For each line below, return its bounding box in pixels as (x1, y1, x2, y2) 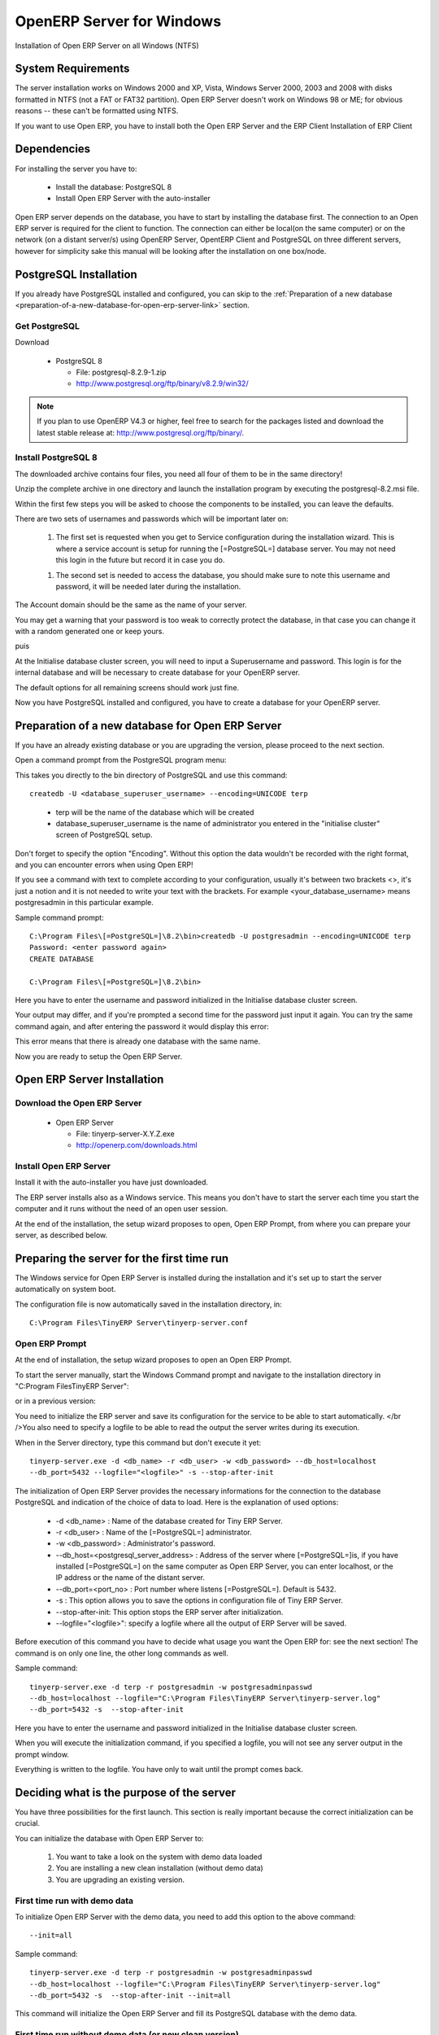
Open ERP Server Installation (15, 1073, 164, 1087)
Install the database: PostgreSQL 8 (55, 182, 172, 191)
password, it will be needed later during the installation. (55, 581, 241, 591)
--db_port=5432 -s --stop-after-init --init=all (29, 1990, 232, 2000)
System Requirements (15, 62, 130, 76)
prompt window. (15, 1749, 69, 1759)
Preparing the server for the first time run (15, 1251, 229, 1265)
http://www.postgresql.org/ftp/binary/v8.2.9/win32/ (76, 379, 249, 388)
